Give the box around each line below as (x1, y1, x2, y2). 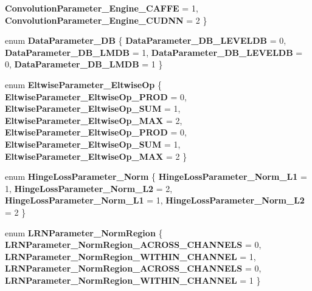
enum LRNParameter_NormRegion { (5, 226, 163, 239)
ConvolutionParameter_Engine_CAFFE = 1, (5, 2, 198, 14)
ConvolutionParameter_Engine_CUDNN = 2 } (5, 13, 207, 26)
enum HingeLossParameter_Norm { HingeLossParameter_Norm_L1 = (5, 170, 307, 183)
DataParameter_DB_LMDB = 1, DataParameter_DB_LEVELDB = (5, 46, 303, 58)
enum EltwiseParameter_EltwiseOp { (5, 78, 162, 91)
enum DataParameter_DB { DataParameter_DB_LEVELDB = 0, (5, 34, 286, 47)
